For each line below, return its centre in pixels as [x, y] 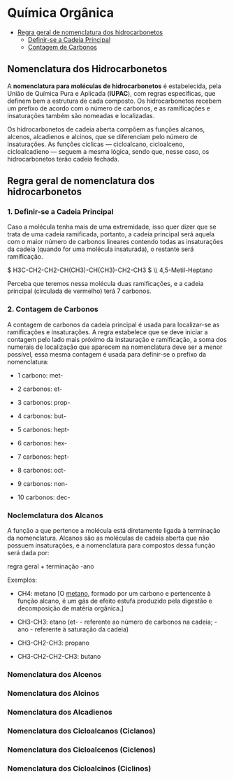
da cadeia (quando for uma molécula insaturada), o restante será [101, 249]
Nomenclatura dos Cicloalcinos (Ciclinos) [79, 769]
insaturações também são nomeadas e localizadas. [81, 115]
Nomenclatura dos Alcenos [54, 674]
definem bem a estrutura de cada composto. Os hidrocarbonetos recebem [115, 101]
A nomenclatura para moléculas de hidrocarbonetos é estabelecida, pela [114, 86]
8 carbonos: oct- [42, 470]
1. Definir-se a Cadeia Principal [60, 212]
